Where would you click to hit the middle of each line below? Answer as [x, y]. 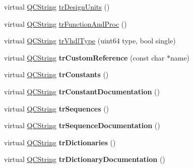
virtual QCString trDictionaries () [60, 142]
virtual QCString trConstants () [56, 74]
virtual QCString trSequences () [57, 108]
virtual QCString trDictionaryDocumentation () [85, 159]
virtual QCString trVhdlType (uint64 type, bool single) [90, 41]
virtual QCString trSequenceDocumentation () [82, 125]
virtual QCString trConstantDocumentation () [82, 91]
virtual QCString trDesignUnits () [57, 7]
